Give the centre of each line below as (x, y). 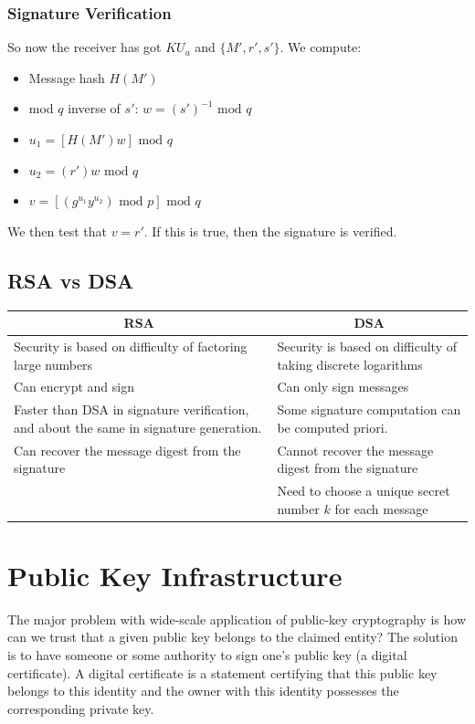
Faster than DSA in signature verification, (132, 409)
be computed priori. (332, 427)
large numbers (53, 364)
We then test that (57, 231)
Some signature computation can (369, 409)
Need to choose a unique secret (364, 491)
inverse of (94, 108)
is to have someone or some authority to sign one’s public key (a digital (207, 655)
